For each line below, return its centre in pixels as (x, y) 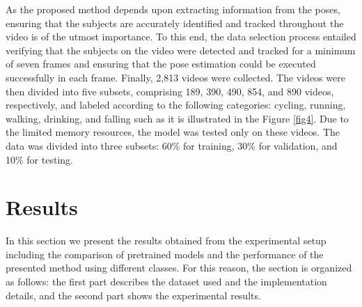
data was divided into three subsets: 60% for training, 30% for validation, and (172, 145)
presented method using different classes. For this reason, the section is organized (179, 268)
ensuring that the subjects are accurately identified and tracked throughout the (175, 23)
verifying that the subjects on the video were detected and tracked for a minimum (181, 50)
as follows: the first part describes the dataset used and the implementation (166, 282)
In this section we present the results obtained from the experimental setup (166, 241)
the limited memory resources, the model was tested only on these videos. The (173, 132)
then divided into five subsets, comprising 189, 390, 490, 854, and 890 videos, (170, 91)
